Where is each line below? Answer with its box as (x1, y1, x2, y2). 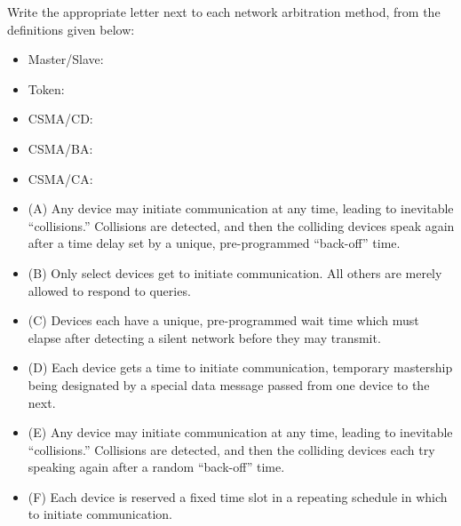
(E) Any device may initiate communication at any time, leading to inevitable (28, 423, 453, 442)
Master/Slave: (28, 50, 104, 68)
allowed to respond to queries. (28, 281, 191, 299)
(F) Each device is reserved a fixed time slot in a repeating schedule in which (28, 487, 448, 506)
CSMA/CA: (28, 169, 93, 187)
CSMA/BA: (28, 139, 93, 157)
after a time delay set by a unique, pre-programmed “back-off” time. (28, 234, 401, 252)
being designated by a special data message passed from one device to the (28, 375, 430, 394)
